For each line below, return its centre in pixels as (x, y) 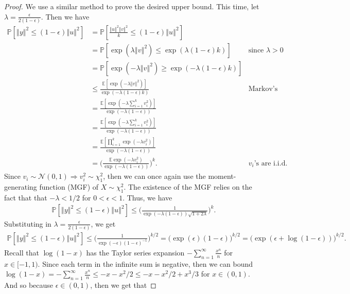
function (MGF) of (69, 187)
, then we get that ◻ (123, 284)
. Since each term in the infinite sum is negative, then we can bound (145, 263)
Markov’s (263, 89)
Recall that (22, 252)
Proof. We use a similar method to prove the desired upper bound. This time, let (132, 6)
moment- (222, 176)
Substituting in (28, 223)
